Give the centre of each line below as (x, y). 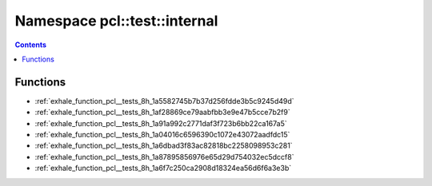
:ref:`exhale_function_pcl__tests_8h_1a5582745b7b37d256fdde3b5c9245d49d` (165, 101)
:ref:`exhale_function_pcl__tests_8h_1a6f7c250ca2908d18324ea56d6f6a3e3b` (163, 168)
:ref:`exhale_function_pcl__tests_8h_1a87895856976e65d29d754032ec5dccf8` (164, 156)
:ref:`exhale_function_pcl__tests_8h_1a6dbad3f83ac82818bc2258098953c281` (164, 146)
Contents (31, 45)
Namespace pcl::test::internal (116, 21)
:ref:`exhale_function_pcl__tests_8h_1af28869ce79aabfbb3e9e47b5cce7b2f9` (163, 113)
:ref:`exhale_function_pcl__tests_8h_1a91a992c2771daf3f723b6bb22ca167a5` (161, 123)
